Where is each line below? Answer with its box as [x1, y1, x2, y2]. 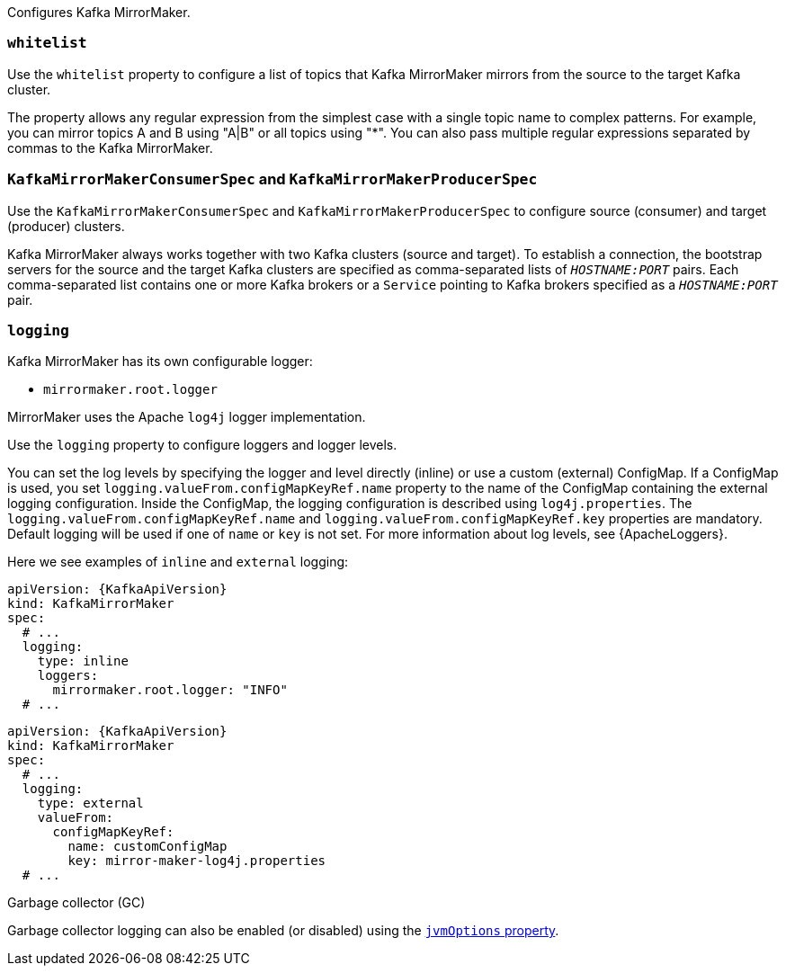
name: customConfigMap [67, 839, 228, 854]
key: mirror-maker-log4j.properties [67, 853, 326, 869]
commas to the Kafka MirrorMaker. [7, 139, 213, 156]
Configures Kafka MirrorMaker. [7, 4, 191, 20]
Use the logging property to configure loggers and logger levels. [7, 437, 397, 453]
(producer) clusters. [7, 218, 125, 234]
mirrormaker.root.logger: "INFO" [52, 683, 288, 698]
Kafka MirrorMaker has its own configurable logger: [7, 353, 313, 370]
